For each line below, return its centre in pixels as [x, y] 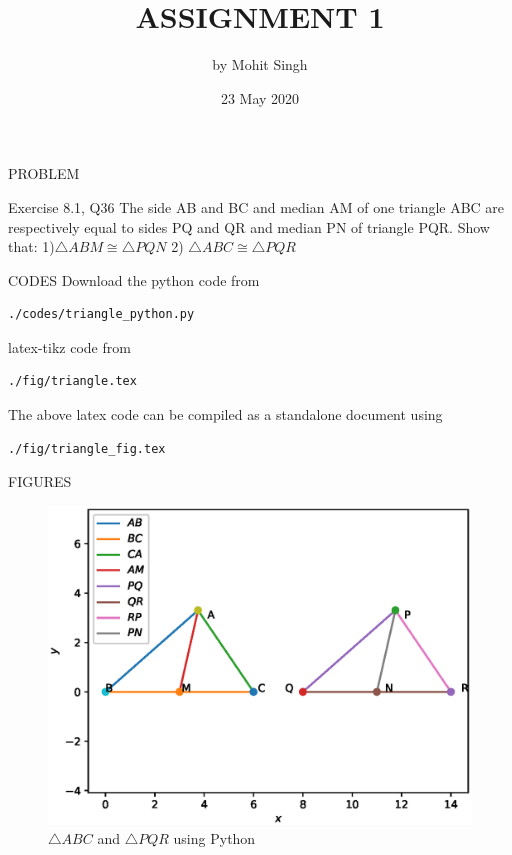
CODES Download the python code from [134, 279]
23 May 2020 [260, 97]
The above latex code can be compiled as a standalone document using [225, 414]
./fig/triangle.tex [72, 381]
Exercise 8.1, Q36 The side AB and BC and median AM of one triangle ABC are [256, 206]
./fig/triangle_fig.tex [87, 448]
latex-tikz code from [69, 346]
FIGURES [40, 481]
